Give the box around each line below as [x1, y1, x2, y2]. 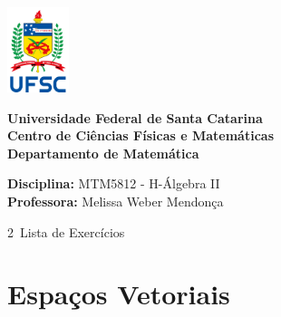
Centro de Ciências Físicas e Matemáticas [7, 126, 274, 145]
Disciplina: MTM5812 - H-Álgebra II [7, 174, 220, 193]
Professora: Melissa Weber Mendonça [7, 192, 224, 211]
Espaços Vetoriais [7, 275, 230, 312]
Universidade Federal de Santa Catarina [7, 108, 263, 127]
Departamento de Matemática [7, 143, 199, 162]
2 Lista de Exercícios [7, 222, 125, 241]
